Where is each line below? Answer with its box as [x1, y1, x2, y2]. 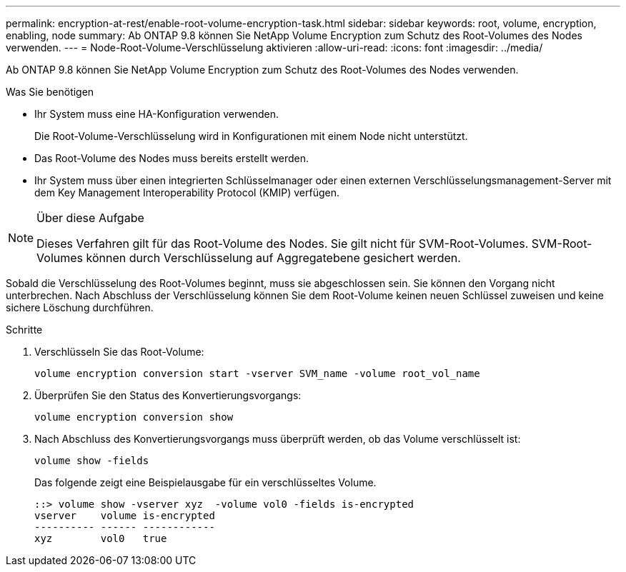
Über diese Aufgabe [36, 211, 144, 225]
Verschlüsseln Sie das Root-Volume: [34, 346, 204, 358]
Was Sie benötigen [6, 86, 94, 98]
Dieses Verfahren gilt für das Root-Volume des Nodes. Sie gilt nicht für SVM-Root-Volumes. [36, 236, 529, 251]
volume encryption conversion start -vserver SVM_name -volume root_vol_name [34, 368, 480, 379]
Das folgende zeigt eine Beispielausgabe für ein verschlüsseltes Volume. [34, 476, 377, 488]
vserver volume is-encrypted [34, 510, 215, 521]
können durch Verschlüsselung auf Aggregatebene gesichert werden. [86, 251, 461, 265]
